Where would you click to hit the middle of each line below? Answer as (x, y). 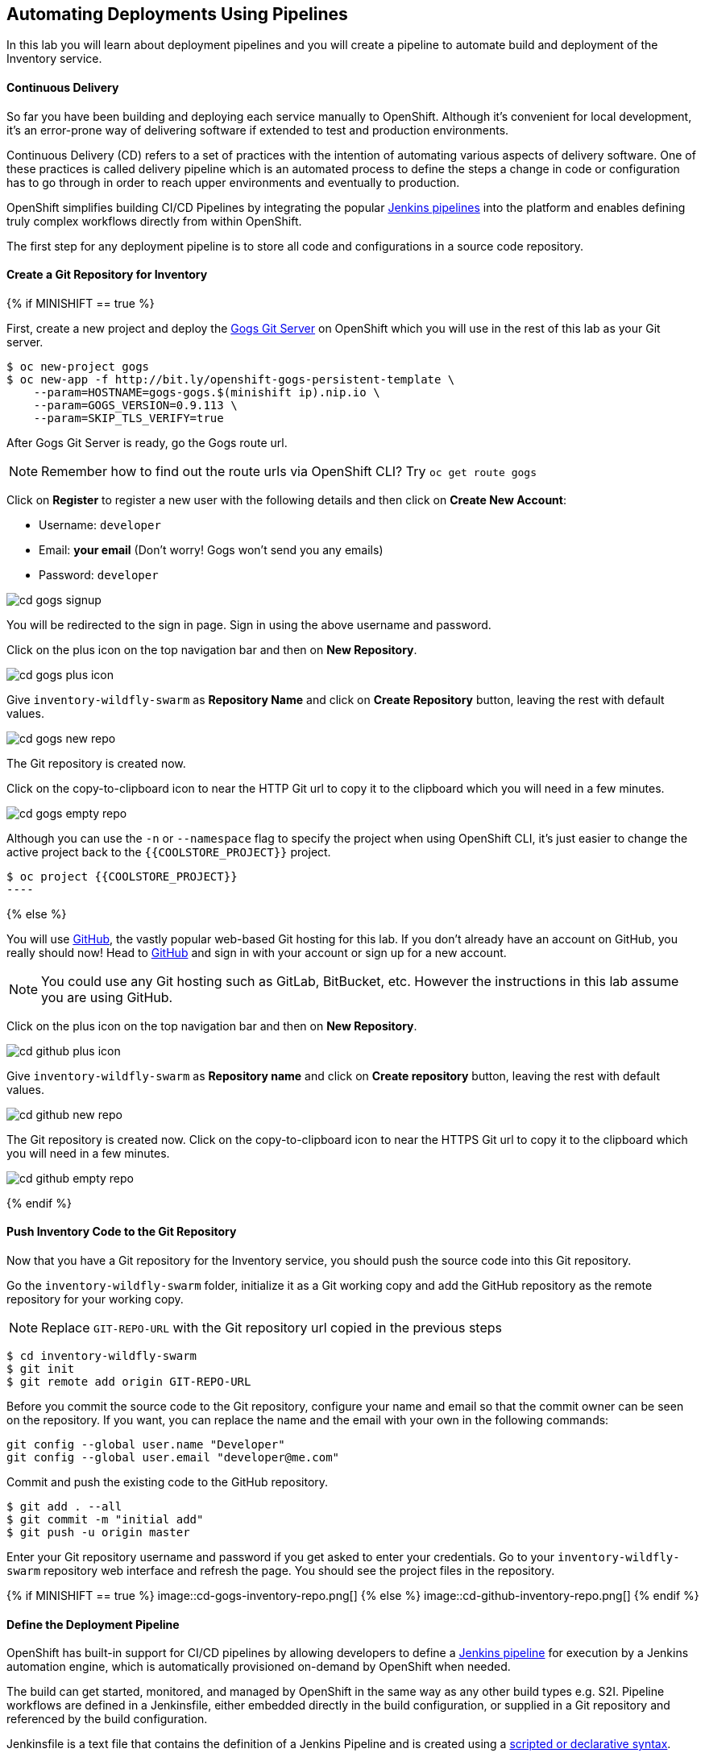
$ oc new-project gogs (78, 366)
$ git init (41, 1369)
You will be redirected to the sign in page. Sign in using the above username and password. (249, 624)
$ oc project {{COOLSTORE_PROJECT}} (122, 876)
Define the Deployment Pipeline (93, 1624)
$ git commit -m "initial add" (105, 1520)
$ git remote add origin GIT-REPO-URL (129, 1382)
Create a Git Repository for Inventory (107, 275)
